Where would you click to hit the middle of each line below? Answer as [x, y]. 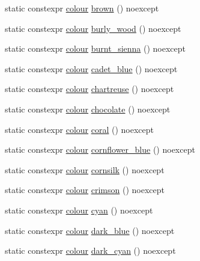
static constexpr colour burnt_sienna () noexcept [95, 48]
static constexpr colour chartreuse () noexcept [89, 89]
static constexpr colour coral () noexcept [80, 129]
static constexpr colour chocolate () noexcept [88, 109]
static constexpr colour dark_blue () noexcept [90, 230]
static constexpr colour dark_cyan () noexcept [90, 250]
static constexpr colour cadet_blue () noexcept [91, 68]
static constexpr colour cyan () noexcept [79, 210]
